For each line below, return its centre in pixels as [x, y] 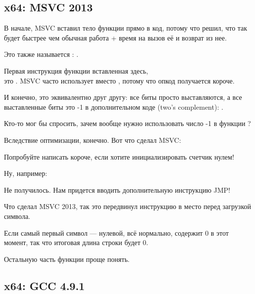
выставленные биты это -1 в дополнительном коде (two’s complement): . [114, 106]
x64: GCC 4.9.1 [45, 285]
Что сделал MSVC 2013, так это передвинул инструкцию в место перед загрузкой [127, 206]
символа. [17, 216]
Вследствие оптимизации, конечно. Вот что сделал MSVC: [93, 140]
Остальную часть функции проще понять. [67, 259]
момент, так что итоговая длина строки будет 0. [76, 242]
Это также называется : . [41, 54]
